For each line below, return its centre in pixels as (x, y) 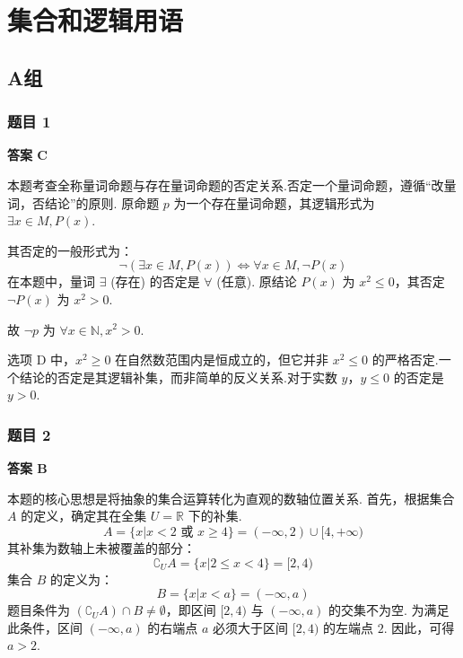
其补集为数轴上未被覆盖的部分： (101, 547)
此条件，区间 (45, 627)
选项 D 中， (42, 360)
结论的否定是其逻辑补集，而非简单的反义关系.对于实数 (178, 377)
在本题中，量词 (51, 281)
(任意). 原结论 (257, 281)
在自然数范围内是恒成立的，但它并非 (222, 360)
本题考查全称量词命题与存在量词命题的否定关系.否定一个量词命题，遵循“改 (226, 184)
